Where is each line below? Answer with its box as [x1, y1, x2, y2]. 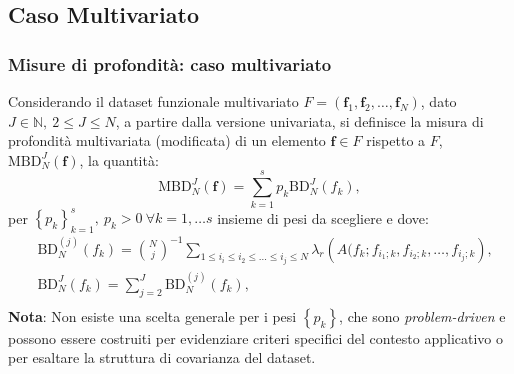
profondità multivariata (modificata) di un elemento [8, 130, 326, 151]
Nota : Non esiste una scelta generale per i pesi [8, 305, 297, 326]
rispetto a [366, 130, 426, 151]
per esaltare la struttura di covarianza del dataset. [8, 347, 316, 368]
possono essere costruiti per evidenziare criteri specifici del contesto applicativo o [8, 327, 504, 348]
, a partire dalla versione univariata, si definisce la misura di [115, 110, 484, 131]
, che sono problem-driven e [339, 305, 506, 326]
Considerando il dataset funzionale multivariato [8, 91, 299, 111]
